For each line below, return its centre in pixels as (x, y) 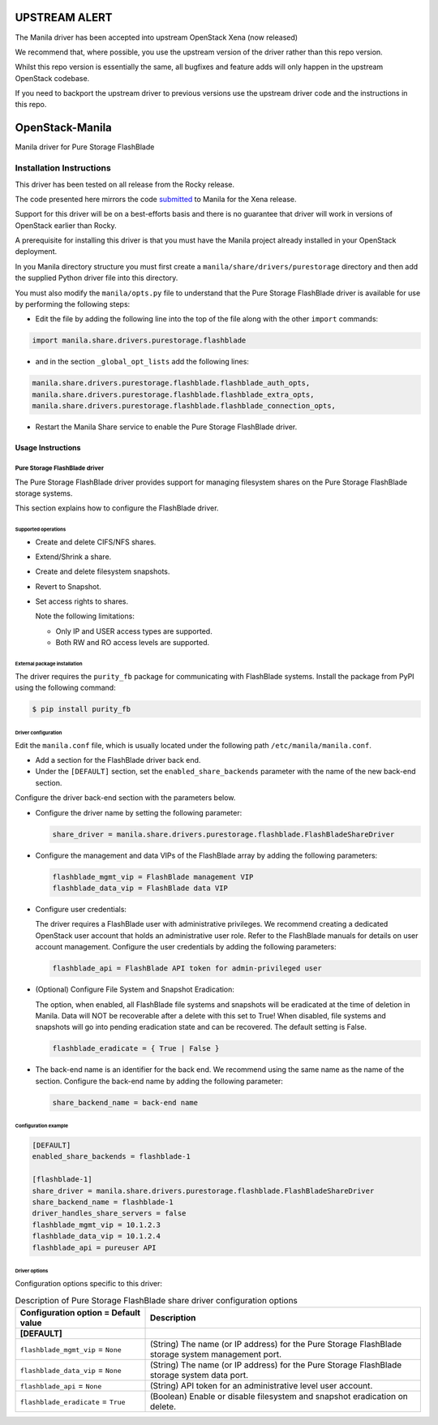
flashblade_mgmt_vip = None (71, 1350)
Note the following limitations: (85, 616)
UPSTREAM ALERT (64, 17)
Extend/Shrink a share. (73, 557)
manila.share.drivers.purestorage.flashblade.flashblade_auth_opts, (171, 383)
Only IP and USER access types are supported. (134, 631)
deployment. (36, 252)
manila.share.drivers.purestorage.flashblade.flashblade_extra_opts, (173, 394)
